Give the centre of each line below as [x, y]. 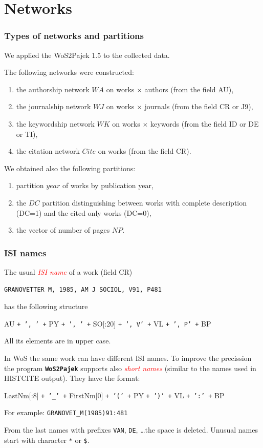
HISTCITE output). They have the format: [72, 378]
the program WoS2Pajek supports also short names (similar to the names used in [130, 368]
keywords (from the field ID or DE [205, 123]
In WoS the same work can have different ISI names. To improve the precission [128, 358]
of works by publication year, [108, 185]
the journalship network [53, 106]
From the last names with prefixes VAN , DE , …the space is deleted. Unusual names [131, 430]
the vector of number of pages [63, 230]
